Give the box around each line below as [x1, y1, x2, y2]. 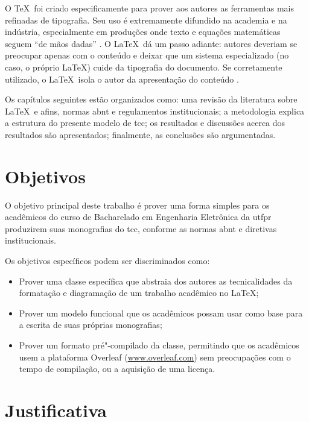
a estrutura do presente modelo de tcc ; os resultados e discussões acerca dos [5, 116, 285, 129]
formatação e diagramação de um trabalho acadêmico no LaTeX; [19, 286, 259, 299]
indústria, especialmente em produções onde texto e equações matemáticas [5, 25, 281, 38]
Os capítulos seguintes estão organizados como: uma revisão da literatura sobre [5, 93, 298, 105]
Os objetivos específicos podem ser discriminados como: [5, 254, 210, 267]
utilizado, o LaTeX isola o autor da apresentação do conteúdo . [5, 72, 239, 85]
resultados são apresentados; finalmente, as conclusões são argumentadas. [5, 128, 276, 140]
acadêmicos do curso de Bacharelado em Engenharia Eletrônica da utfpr [5, 210, 272, 223]
